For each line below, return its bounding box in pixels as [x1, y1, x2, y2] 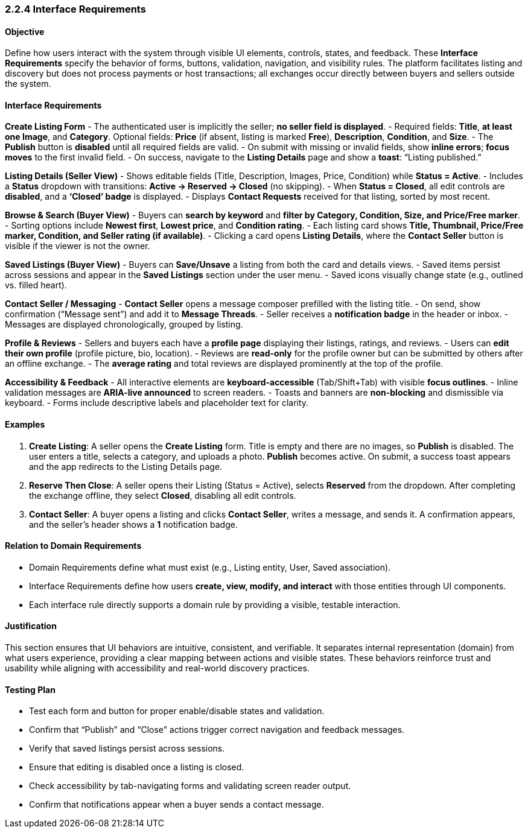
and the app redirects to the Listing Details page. [29, 461, 223, 472]
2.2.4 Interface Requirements [5, 3, 146, 15]
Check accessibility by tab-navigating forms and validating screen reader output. [29, 781, 351, 791]
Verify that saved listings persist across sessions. [29, 743, 225, 754]
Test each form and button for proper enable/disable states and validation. [29, 706, 325, 717]
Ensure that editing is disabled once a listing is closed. [29, 762, 244, 773]
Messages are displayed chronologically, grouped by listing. [5, 319, 243, 330]
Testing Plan [5, 684, 56, 695]
